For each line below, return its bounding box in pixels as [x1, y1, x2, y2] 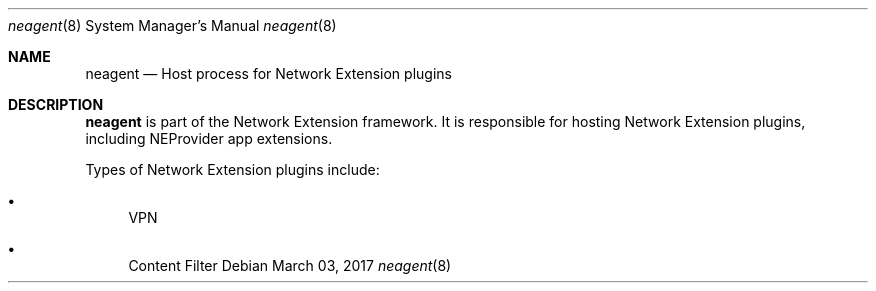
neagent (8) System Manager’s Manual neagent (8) [8, 17, 337, 34]
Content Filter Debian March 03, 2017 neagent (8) [128, 257, 452, 274]
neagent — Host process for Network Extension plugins [85, 65, 452, 82]
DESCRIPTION [8, 96, 104, 113]
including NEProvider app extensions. [85, 130, 333, 147]
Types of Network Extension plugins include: [85, 161, 380, 178]
